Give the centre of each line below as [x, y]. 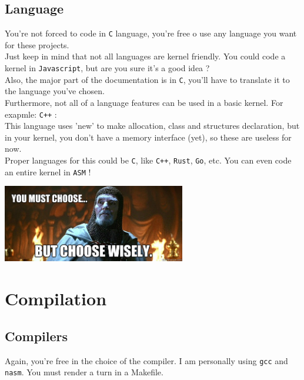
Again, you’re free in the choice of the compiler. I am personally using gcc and [146, 360]
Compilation [56, 299]
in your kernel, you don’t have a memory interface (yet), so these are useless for [148, 137]
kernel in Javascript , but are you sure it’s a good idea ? [107, 68]
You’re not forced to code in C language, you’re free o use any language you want [151, 33]
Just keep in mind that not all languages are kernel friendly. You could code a [145, 56]
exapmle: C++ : [31, 114]
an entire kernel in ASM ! [48, 171]
